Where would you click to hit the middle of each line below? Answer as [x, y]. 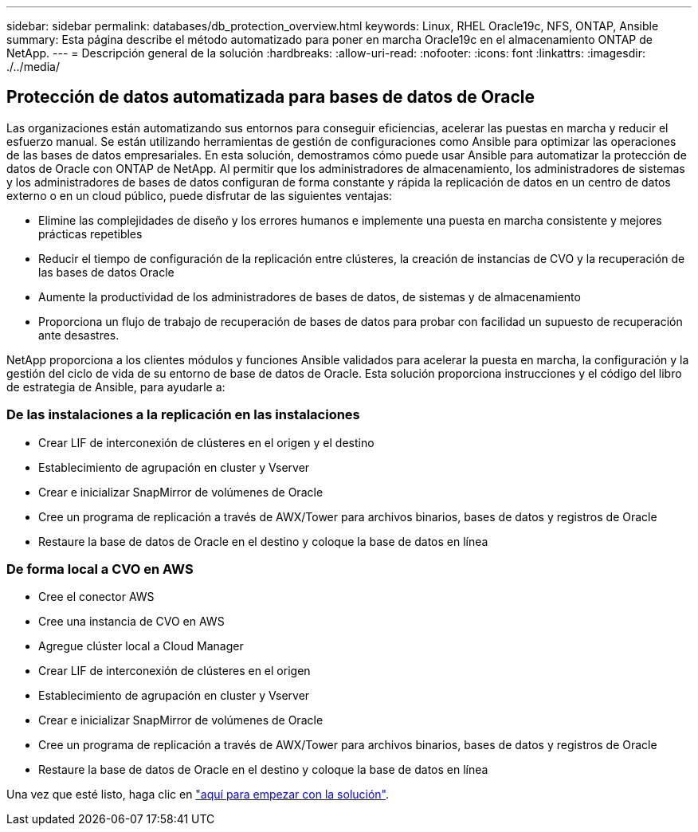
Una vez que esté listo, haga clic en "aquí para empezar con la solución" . [198, 795]
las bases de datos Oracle [106, 272]
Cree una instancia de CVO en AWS [131, 622]
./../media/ [33, 67]
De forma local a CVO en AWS [100, 569]
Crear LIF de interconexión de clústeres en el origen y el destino [206, 442]
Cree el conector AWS [96, 597]
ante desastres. [79, 335]
